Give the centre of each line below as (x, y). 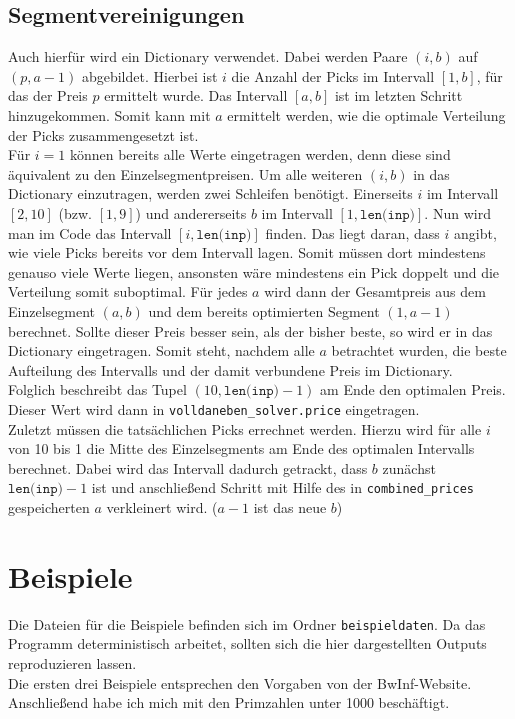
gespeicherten (49, 506)
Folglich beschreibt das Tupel (97, 389)
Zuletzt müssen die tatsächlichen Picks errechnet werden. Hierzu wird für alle (245, 428)
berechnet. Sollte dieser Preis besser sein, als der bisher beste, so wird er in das (250, 330)
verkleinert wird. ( (162, 506)
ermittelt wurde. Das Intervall (196, 95)
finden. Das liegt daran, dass (352, 232)
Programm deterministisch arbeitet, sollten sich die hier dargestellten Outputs (247, 643)
